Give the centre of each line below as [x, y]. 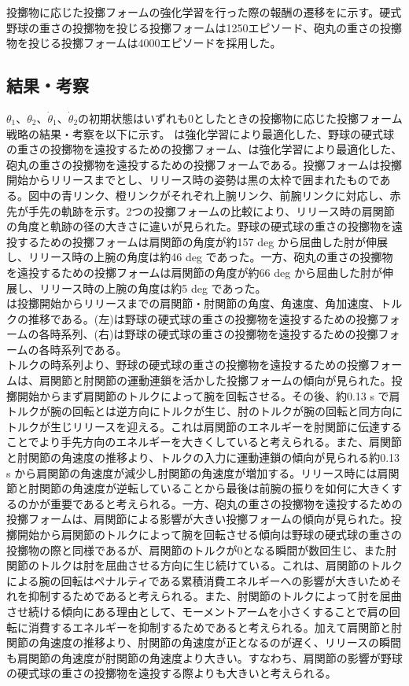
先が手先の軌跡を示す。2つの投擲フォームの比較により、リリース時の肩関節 [201, 210]
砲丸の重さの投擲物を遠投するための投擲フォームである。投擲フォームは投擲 [204, 164]
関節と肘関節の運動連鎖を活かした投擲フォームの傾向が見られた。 [221, 380]
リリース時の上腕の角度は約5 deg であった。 [153, 288]
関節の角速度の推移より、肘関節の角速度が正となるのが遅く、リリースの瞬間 [204, 642]
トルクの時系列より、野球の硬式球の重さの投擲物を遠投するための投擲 [188, 365]
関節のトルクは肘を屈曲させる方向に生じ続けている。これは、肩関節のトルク [204, 565]
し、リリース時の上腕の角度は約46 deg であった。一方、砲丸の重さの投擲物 [200, 257]
